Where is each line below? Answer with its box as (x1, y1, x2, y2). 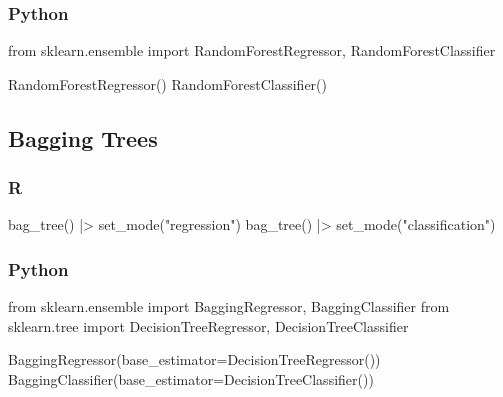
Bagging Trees (8, 122, 158, 153)
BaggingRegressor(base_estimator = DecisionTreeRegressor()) (8, 349, 381, 370)
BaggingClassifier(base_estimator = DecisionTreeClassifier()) (8, 369, 374, 389)
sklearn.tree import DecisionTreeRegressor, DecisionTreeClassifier (8, 315, 409, 336)
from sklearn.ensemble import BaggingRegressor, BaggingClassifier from (8, 296, 450, 317)
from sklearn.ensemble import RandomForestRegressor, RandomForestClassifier (8, 40, 496, 61)
